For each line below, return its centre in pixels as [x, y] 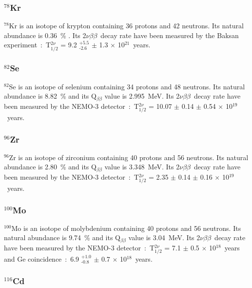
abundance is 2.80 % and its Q [50, 167]
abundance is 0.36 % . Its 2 [45, 35]
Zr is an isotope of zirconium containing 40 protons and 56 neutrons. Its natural [129, 157]
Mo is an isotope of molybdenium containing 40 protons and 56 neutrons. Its [126, 228]
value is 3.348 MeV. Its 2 [142, 167]
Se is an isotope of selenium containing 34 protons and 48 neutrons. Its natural [127, 86]
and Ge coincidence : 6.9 [42, 259]
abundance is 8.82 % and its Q [50, 96]
